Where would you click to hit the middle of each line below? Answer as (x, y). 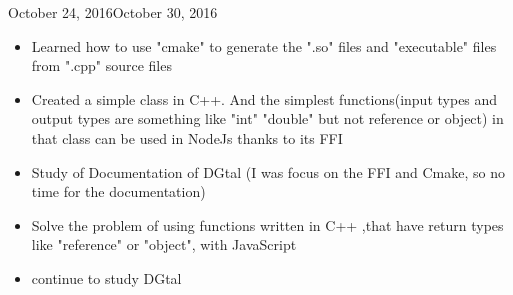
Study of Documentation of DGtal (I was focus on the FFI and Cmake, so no (268, 171)
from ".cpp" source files (101, 65)
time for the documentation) (118, 191)
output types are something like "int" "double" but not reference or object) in (267, 118)
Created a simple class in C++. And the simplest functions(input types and (264, 98)
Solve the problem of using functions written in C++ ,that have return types (267, 224)
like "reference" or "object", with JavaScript (164, 244)
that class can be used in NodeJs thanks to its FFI (187, 137)
